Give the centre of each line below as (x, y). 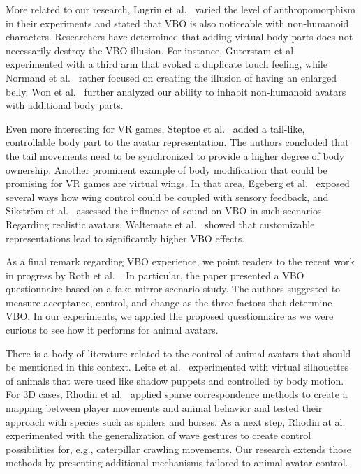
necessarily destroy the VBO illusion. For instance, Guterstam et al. (151, 50)
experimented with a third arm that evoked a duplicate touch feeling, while (167, 64)
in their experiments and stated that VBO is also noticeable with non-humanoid (177, 23)
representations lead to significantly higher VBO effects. (125, 238)
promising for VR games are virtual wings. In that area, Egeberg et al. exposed (178, 183)
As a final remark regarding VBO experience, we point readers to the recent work (180, 261)
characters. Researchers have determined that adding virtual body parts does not (179, 37)
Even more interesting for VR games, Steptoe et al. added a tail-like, (155, 128)
